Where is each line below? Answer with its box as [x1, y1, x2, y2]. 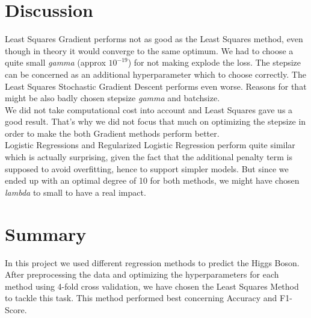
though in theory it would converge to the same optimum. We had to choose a [5, 44, 294, 57]
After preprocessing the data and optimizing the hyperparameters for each [5, 268, 279, 281]
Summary [5, 221, 87, 246]
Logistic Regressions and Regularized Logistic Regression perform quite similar [5, 139, 295, 151]
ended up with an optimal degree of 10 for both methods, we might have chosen [5, 174, 300, 187]
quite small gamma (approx [5, 56, 106, 69]
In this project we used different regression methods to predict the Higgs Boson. [5, 256, 300, 269]
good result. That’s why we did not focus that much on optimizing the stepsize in [5, 115, 306, 128]
